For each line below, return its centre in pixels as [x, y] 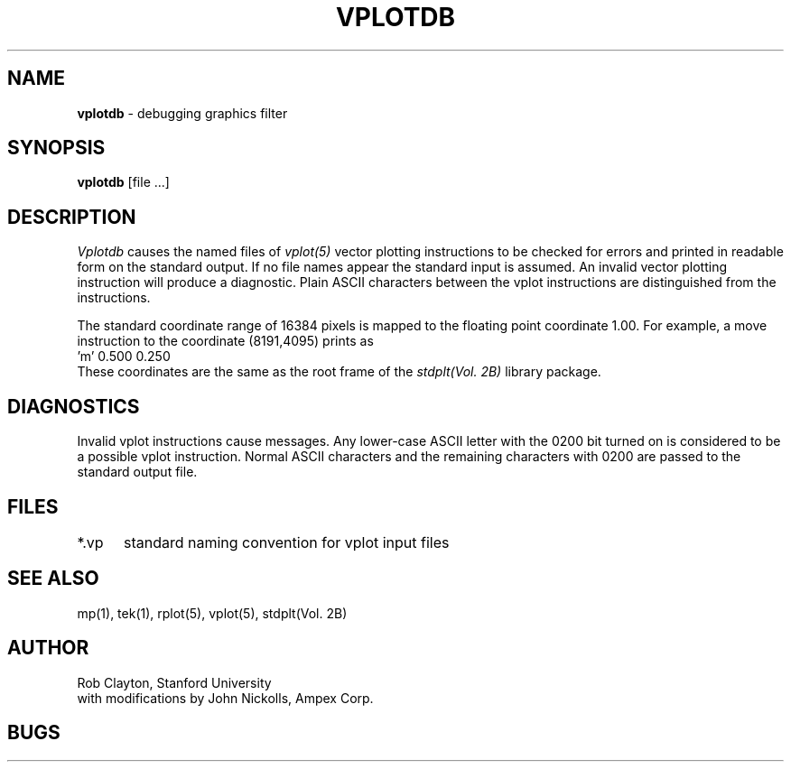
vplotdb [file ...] [123, 182]
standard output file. [137, 472]
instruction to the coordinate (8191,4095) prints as [225, 341]
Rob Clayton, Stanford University [174, 682]
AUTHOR [48, 648]
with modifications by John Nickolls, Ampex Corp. [225, 698]
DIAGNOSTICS [74, 406]
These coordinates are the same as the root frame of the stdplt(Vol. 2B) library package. [339, 372]
